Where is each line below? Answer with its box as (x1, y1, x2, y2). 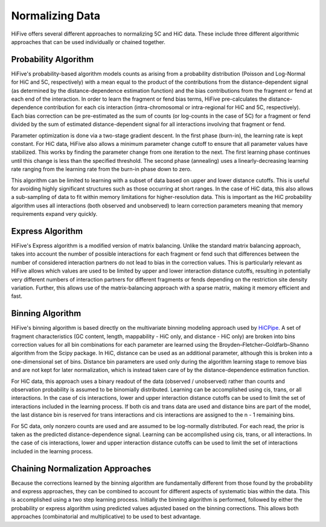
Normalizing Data (11, 9, 101, 22)
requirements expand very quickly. (11, 210, 98, 218)
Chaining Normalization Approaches (11, 463, 152, 473)
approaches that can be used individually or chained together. (11, 38, 166, 45)
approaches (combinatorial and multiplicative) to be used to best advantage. (11, 513, 202, 520)
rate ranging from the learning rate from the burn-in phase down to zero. (11, 166, 192, 173)
